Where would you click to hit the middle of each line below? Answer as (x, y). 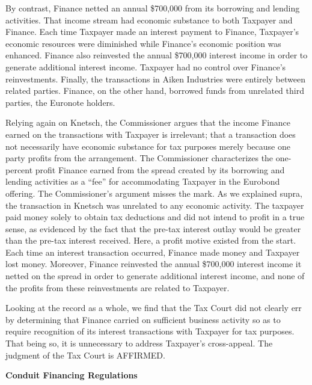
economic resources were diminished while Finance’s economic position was (143, 43)
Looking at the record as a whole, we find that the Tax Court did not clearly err (154, 308)
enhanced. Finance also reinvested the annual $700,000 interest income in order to (157, 55)
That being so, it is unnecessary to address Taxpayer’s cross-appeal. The (139, 343)
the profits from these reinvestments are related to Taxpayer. (118, 287)
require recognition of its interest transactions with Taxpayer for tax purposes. (150, 331)
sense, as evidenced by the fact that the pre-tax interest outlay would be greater (153, 228)
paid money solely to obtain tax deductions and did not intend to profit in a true (155, 217)
